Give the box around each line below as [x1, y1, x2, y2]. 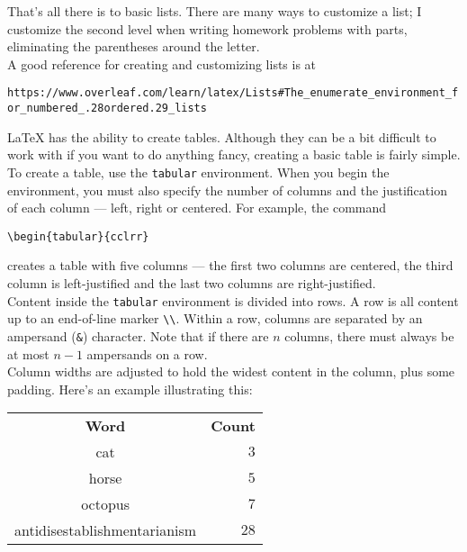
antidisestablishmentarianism [14, 520, 197, 541]
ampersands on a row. [86, 344, 208, 363]
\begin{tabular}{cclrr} [7, 230, 149, 243]
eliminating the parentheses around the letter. [7, 37, 260, 56]
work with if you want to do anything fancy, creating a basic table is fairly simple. [7, 145, 461, 164]
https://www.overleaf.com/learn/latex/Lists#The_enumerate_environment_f [7, 86, 459, 100]
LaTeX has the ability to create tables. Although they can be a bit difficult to [7, 127, 436, 146]
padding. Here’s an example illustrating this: [7, 379, 253, 398]
